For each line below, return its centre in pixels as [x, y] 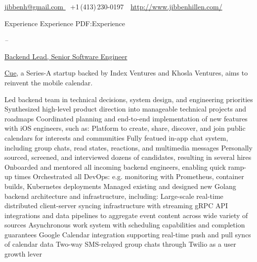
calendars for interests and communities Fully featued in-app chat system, [116, 137]
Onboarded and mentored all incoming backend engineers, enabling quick [115, 167]
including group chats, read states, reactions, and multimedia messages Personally [128, 147]
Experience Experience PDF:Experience [65, 23]
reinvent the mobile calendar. [49, 82]
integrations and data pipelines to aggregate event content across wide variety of [126, 215]
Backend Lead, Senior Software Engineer [66, 56]
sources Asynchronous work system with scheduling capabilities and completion [125, 225]
